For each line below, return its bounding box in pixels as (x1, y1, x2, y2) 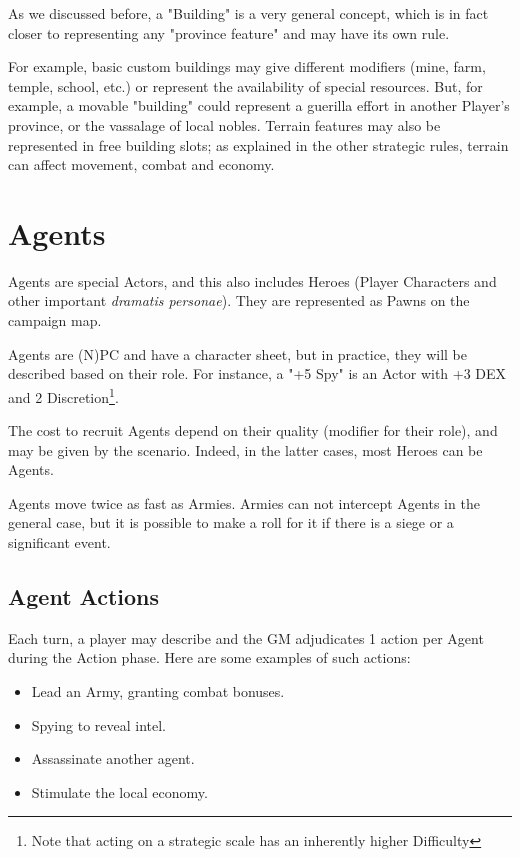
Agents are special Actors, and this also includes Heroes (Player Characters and (8, 270, 497, 291)
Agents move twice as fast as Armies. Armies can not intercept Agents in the (8, 492, 480, 513)
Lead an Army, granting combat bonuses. (31, 681, 285, 702)
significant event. (8, 532, 111, 553)
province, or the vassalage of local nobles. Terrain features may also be (8, 114, 441, 135)
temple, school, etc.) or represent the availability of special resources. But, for (8, 75, 483, 96)
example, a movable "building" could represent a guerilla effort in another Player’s (8, 95, 510, 116)
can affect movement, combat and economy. (8, 154, 275, 175)
